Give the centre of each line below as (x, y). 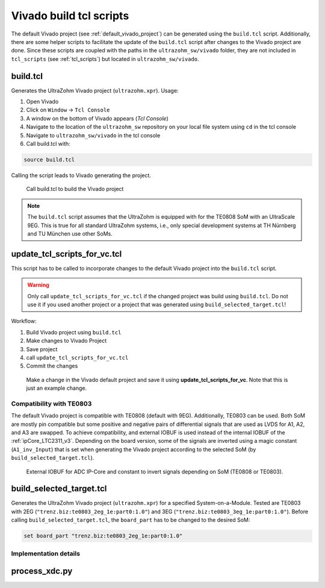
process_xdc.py (42, 571)
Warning (38, 285)
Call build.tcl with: (48, 143)
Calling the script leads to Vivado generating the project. (81, 175)
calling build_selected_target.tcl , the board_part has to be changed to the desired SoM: (131, 520)
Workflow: (24, 321)
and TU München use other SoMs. (70, 233)
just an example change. (57, 388)
